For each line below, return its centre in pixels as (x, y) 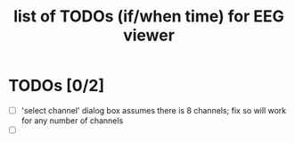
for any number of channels (72, 121)
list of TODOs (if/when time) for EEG (149, 17)
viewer (149, 35)
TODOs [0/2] (56, 86)
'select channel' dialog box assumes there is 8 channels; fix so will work (154, 110)
